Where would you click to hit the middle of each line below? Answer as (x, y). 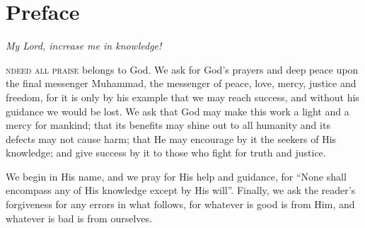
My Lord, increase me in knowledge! (84, 46)
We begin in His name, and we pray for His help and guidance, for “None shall (176, 176)
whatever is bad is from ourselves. (79, 218)
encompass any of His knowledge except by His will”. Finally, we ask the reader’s (181, 190)
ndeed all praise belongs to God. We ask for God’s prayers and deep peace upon (182, 69)
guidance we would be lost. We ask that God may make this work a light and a (178, 111)
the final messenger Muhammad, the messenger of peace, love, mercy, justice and (181, 83)
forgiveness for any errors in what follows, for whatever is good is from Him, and (180, 204)
